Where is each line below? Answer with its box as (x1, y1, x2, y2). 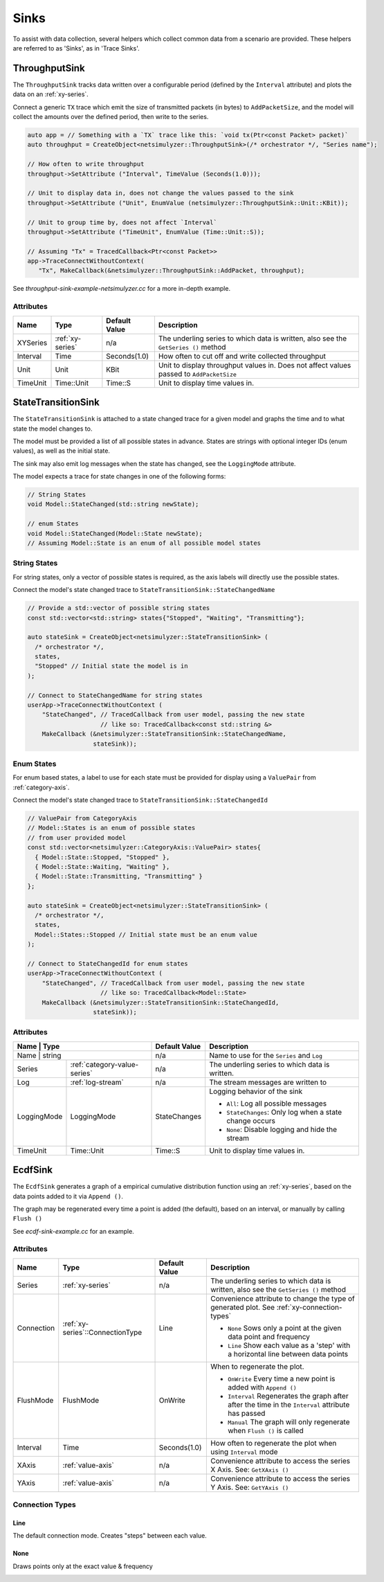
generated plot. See (210, 1302, 275, 1312)
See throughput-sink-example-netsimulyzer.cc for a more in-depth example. (12, 285, 231, 293)
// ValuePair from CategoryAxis (27, 814, 138, 823)
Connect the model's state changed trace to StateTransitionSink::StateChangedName (12, 586, 275, 594)
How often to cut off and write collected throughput (158, 351, 327, 361)
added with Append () (227, 1382, 297, 1392)
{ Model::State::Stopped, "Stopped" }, (35, 853, 170, 861)
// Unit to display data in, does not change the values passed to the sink (27, 189, 294, 197)
